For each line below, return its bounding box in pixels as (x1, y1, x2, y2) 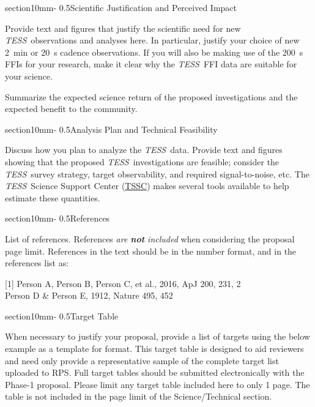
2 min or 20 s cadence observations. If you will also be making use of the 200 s (5, 45, 303, 58)
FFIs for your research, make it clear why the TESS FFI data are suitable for (5, 58, 297, 70)
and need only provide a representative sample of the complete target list (5, 354, 279, 367)
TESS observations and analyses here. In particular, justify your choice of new (5, 34, 300, 47)
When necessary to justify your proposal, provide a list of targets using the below (5, 330, 310, 343)
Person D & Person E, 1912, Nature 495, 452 (5, 289, 173, 302)
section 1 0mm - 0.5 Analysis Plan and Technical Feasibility (5, 122, 218, 135)
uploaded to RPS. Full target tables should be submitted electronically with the (5, 366, 305, 379)
